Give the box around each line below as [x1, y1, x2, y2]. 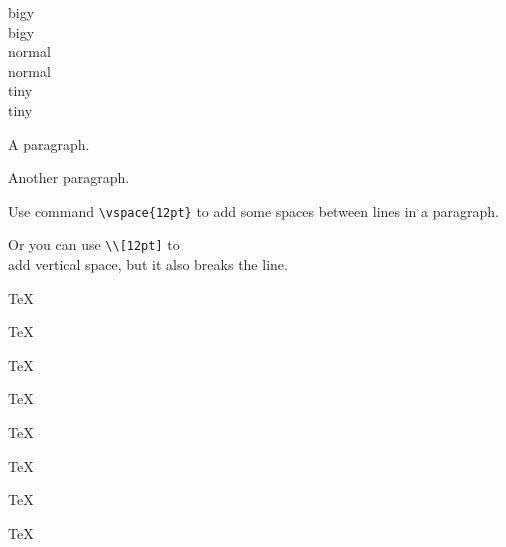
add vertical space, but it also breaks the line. [8, 254, 288, 275]
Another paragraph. [8, 167, 130, 188]
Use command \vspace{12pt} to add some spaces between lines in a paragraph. [8, 200, 499, 221]
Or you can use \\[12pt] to [8, 234, 180, 255]
